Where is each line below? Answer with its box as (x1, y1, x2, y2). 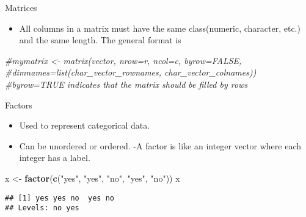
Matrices (5, 1, 37, 13)
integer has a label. (19, 151, 90, 164)
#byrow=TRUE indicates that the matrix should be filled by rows (5, 77, 248, 90)
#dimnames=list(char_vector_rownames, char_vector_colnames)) (5, 66, 257, 79)
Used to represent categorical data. (19, 119, 150, 132)
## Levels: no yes (5, 204, 79, 213)
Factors (5, 98, 32, 111)
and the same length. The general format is (19, 34, 181, 46)
